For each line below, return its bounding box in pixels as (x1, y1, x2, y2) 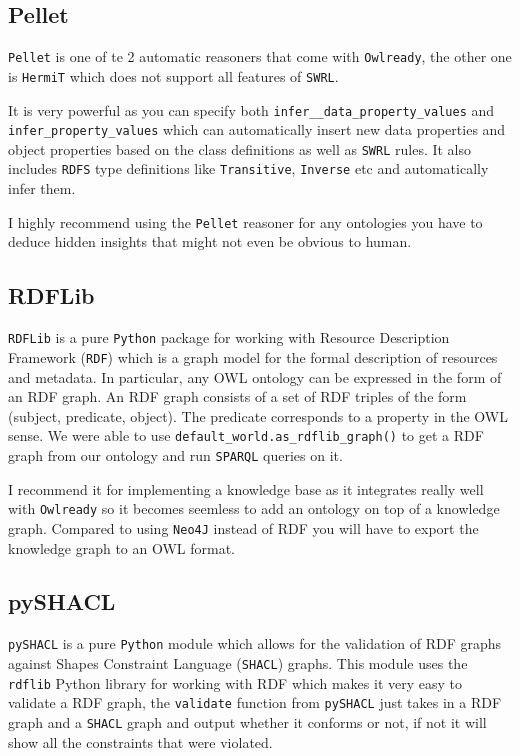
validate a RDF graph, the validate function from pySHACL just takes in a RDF (8, 692, 502, 713)
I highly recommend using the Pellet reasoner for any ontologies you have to (8, 211, 483, 232)
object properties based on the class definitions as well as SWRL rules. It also (8, 138, 472, 159)
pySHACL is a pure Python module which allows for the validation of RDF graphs (8, 633, 502, 654)
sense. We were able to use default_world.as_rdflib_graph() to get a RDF (8, 425, 484, 446)
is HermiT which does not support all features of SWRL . (8, 65, 339, 86)
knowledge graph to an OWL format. (8, 537, 236, 558)
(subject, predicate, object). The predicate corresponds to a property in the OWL (8, 405, 509, 426)
